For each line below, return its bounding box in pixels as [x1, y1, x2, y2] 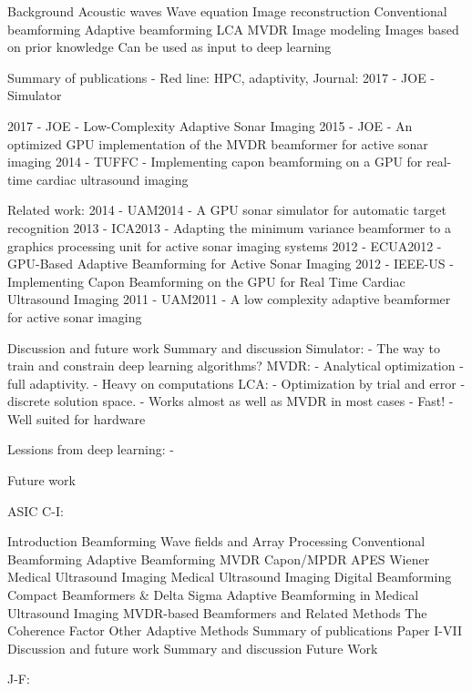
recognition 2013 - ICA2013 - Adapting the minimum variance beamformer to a [7, 218, 452, 237]
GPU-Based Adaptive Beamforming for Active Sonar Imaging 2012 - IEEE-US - [7, 254, 454, 273]
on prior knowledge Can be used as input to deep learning [7, 37, 332, 56]
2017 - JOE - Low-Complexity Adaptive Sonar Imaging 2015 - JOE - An [7, 116, 413, 135]
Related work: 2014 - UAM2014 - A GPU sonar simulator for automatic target [7, 200, 446, 219]
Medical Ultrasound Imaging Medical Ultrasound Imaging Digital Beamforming [7, 567, 452, 586]
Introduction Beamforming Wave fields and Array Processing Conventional [7, 532, 426, 551]
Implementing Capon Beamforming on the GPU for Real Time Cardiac [7, 271, 405, 290]
